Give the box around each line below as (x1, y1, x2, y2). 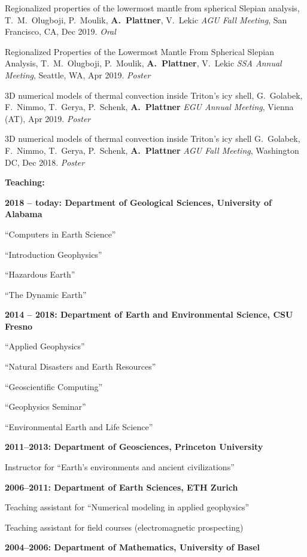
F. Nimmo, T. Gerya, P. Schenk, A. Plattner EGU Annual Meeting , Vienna (5, 101, 294, 113)
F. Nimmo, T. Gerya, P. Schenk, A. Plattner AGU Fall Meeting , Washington (5, 144, 299, 156)
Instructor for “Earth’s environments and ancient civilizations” (5, 461, 235, 473)
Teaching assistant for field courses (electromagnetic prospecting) (5, 521, 244, 533)
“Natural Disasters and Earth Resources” (5, 360, 156, 373)
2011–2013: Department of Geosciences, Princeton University (5, 440, 263, 453)
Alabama (5, 208, 42, 220)
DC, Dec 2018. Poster (5, 156, 85, 168)
